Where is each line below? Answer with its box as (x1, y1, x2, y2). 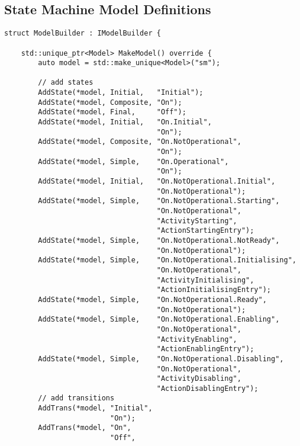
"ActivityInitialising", (156, 275, 254, 284)
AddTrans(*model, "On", (38, 423, 131, 432)
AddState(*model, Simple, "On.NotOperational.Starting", (38, 197, 280, 206)
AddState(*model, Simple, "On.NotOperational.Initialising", (38, 256, 296, 265)
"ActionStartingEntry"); (156, 226, 254, 235)
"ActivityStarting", (156, 216, 237, 225)
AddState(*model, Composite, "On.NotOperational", (38, 137, 241, 146)
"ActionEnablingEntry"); (156, 345, 254, 354)
